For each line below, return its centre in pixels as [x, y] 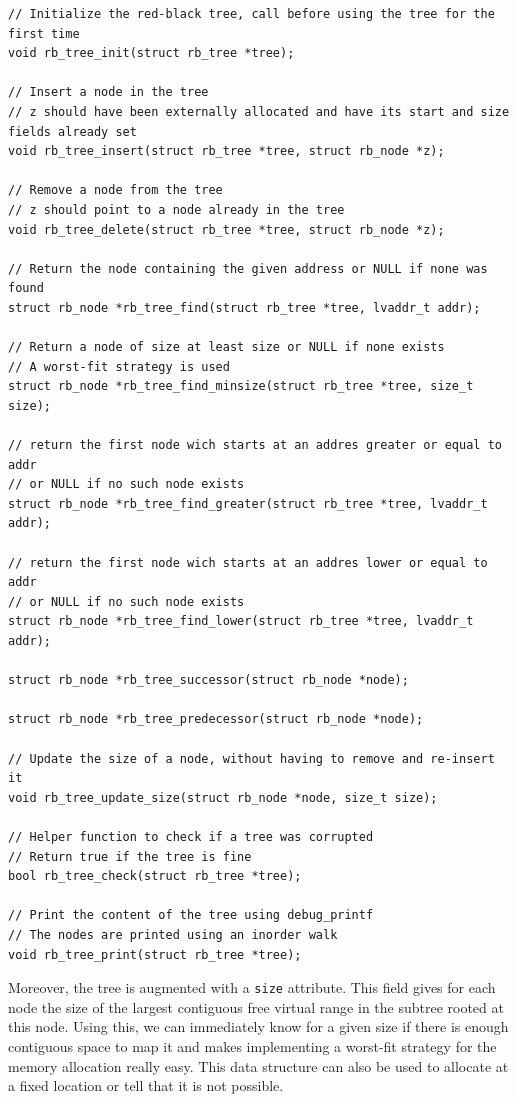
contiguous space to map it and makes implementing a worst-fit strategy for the [252, 1045]
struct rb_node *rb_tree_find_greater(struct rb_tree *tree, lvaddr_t [248, 503]
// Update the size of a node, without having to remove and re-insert [251, 758]
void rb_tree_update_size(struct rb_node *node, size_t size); [223, 797]
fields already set [72, 131]
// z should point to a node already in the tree [176, 209]
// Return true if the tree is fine [130, 856]
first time [44, 33]
